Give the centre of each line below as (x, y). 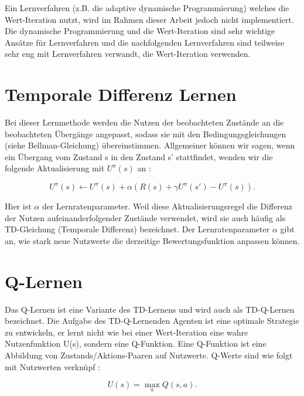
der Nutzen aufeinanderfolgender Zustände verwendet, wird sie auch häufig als (145, 217)
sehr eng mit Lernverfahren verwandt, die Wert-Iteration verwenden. (128, 54)
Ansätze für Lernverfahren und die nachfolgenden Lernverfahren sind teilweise (145, 42)
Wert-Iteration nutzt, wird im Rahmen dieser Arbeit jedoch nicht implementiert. (149, 19)
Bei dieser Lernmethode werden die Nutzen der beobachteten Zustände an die (144, 122)
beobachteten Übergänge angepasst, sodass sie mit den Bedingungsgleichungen (146, 133)
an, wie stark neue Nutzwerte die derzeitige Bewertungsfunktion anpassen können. (152, 240)
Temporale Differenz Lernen (121, 94)
